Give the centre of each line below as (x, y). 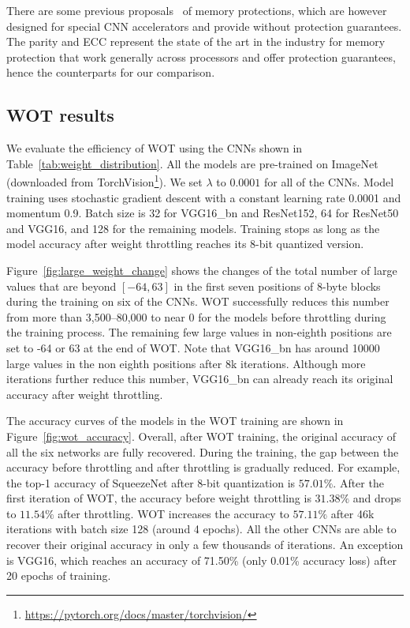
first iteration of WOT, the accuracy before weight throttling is (159, 498)
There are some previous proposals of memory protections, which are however (197, 10)
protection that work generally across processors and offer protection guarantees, (201, 56)
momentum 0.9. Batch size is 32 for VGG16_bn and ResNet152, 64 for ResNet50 (203, 213)
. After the (358, 482)
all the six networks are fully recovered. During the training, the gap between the (203, 451)
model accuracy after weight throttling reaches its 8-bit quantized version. (185, 244)
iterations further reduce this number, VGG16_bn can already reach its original (200, 379)
